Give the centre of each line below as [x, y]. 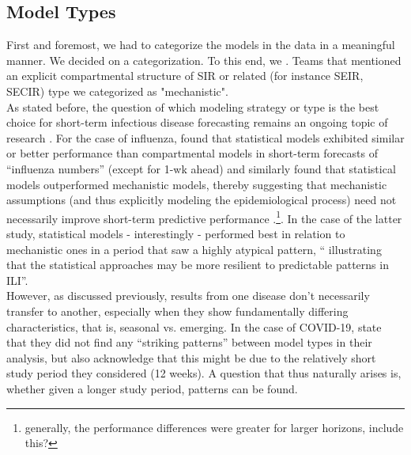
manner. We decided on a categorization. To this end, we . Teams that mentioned [204, 60]
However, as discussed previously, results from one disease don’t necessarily [188, 296]
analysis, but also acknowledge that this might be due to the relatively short [191, 357]
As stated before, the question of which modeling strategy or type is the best [193, 106]
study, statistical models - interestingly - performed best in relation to [176, 233]
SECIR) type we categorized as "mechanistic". [117, 91]
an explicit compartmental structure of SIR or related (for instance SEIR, [185, 76]
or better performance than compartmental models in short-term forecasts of [192, 153]
